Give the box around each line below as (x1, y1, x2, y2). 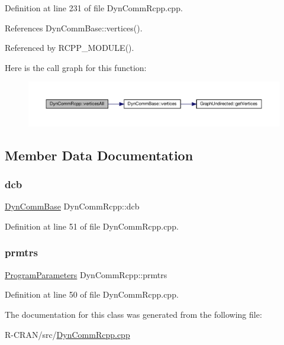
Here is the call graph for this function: (5, 61, 147, 73)
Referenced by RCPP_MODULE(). (5, 41, 134, 54)
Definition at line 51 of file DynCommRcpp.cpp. (5, 220, 179, 232)
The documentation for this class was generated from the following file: (5, 308, 262, 320)
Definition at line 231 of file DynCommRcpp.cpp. (5, 2, 183, 14)
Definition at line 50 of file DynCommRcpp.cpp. (5, 288, 179, 301)
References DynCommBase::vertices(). (5, 21, 143, 34)
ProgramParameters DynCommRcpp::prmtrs (5, 268, 167, 280)
